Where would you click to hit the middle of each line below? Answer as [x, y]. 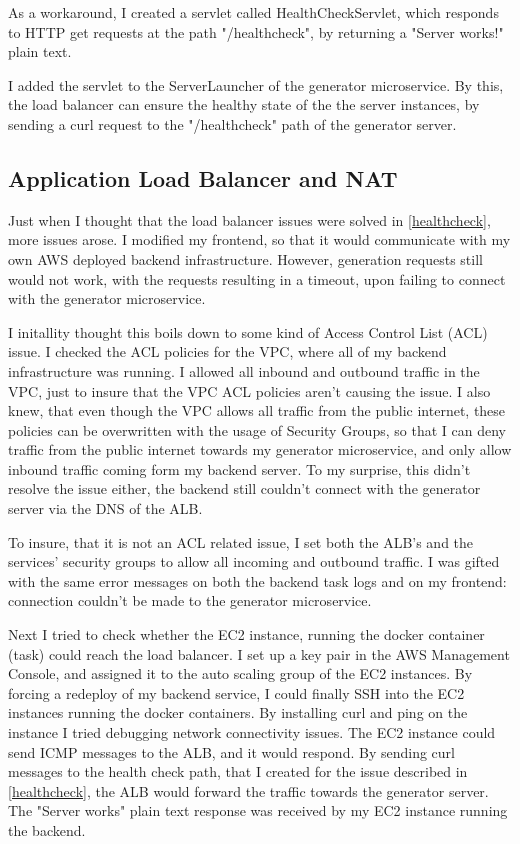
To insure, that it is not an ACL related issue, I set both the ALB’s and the [241, 541]
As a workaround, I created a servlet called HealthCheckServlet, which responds [253, 12]
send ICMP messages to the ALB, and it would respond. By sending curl [231, 751]
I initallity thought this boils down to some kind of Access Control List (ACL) [248, 331]
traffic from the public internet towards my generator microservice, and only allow [260, 449]
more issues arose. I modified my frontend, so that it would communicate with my [259, 239]
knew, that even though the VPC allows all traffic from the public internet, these [257, 410]
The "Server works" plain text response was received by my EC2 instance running [258, 810]
